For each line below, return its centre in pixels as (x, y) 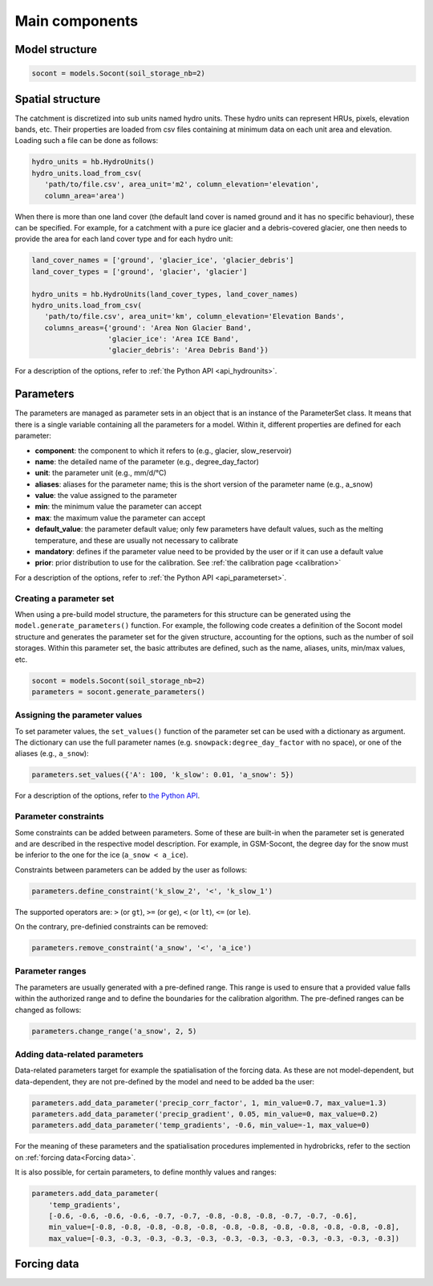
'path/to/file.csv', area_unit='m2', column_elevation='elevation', (182, 184)
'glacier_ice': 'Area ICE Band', (174, 339)
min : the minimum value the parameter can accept (118, 507)
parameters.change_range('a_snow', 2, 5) (114, 1031)
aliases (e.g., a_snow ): (52, 753)
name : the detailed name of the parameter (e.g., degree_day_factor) (147, 461)
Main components (77, 21)
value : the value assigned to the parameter (106, 496)
